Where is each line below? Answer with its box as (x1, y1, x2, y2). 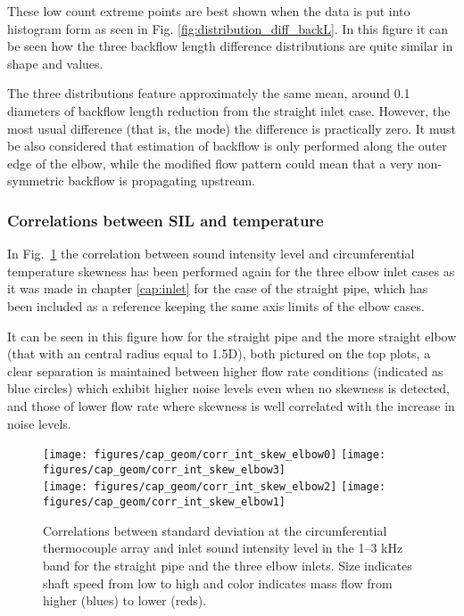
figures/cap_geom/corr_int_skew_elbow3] (43, 463, 286, 476)
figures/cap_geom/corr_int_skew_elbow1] (43, 496, 286, 509)
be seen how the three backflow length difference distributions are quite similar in (7, 37, 453, 55)
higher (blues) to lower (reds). (43, 591, 207, 610)
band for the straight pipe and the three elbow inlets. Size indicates (43, 555, 412, 574)
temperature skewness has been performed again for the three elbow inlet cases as (7, 261, 455, 280)
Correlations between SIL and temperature (7, 209, 324, 231)
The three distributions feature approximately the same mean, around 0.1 (7, 84, 410, 103)
